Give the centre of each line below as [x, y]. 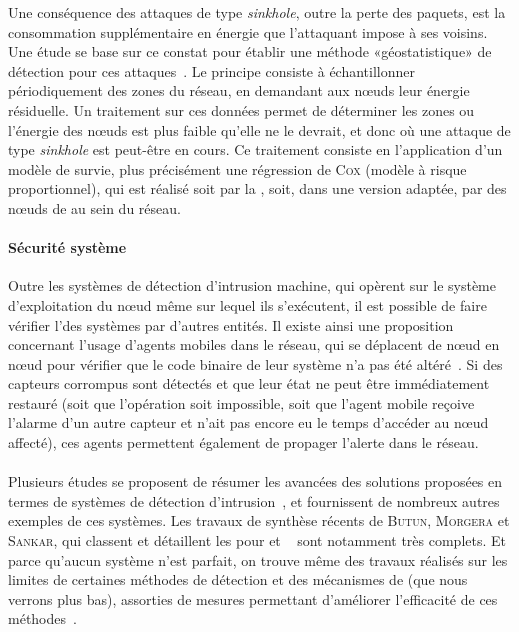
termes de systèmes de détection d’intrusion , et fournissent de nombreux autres [254, 500]
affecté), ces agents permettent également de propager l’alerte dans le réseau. [243, 442]
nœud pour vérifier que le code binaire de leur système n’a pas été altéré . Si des [255, 363]
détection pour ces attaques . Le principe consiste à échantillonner [211, 70]
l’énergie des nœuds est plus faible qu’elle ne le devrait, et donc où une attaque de [259, 129]
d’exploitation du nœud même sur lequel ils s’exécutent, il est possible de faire [247, 304]
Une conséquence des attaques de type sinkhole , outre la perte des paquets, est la [257, 12]
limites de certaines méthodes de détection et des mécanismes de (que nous [238, 579]
